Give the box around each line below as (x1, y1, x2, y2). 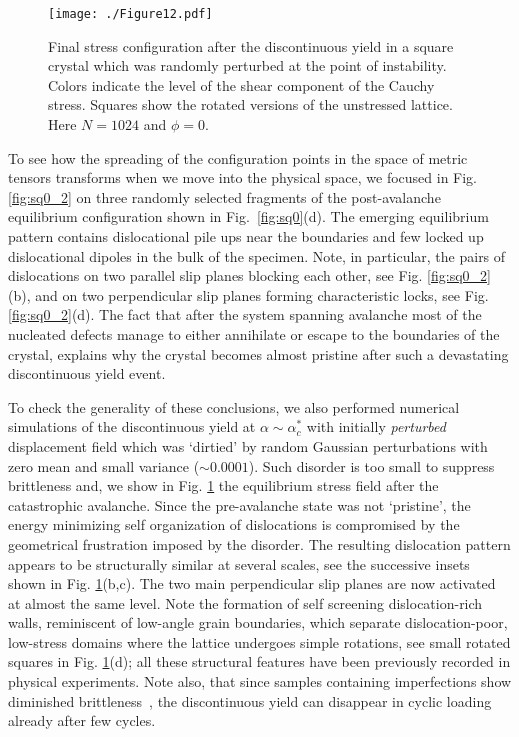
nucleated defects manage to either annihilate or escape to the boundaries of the (8, 323, 500, 344)
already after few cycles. (8, 710, 156, 731)
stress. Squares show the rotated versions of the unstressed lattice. (48, 94, 453, 115)
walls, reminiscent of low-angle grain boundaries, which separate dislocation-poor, (8, 612, 508, 633)
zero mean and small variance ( (8, 455, 200, 476)
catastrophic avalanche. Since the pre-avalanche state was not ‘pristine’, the (8, 494, 471, 515)
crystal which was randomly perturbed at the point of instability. (48, 55, 447, 76)
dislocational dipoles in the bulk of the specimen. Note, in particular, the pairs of (8, 245, 506, 266)
